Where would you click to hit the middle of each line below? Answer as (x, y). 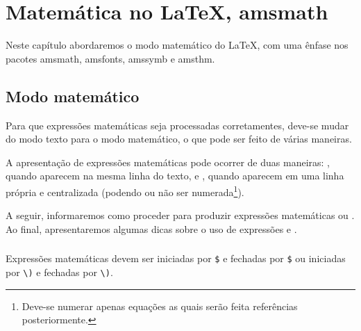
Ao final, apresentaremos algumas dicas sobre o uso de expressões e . (151, 228)
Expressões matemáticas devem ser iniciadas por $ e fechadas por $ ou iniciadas (176, 258)
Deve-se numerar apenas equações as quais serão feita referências (160, 306)
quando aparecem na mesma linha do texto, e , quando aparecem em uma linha (175, 176)
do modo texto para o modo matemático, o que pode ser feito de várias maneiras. (179, 139)
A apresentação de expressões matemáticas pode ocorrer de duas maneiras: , (168, 162)
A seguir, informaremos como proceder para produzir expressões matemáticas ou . (180, 215)
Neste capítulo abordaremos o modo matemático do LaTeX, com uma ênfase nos (177, 45)
